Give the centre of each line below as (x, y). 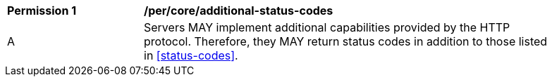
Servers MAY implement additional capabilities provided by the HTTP (327, 27)
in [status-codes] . (191, 55)
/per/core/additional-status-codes (239, 11)
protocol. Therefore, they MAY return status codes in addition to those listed (346, 41)
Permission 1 (42, 11)
